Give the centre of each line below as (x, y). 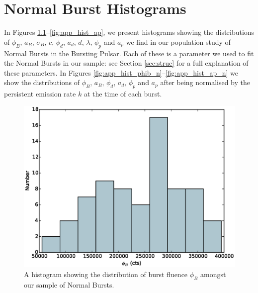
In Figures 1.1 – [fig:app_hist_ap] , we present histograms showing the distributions (129, 32)
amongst (213, 274)
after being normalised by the (205, 82)
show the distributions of (42, 82)
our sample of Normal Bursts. (69, 284)
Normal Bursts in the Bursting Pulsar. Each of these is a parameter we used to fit (129, 53)
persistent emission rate (40, 94)
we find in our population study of (178, 42)
